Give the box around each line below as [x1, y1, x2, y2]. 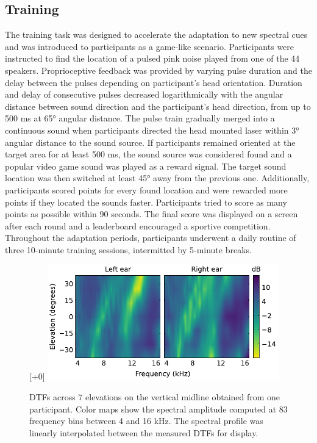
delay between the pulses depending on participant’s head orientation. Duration [5, 76, 302, 88]
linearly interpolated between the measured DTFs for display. [29, 426, 258, 439]
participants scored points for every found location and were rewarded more [5, 183, 288, 196]
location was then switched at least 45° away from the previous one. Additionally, [5, 171, 310, 184]
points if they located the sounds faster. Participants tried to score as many [5, 195, 287, 208]
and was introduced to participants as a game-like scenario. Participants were [5, 40, 294, 52]
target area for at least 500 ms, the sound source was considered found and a [5, 148, 292, 160]
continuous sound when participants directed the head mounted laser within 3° [5, 123, 299, 136]
